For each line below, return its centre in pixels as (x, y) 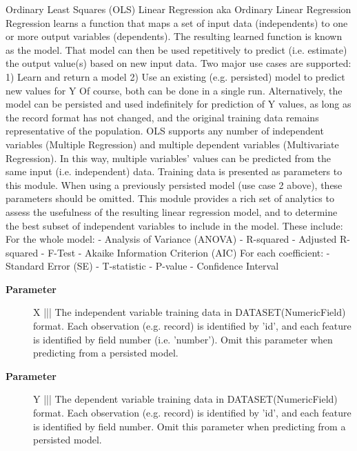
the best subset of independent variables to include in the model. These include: (174, 225)
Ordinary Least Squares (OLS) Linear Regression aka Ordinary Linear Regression (178, 9)
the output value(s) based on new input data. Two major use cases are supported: (178, 63)
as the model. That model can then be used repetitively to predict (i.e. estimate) (176, 49)
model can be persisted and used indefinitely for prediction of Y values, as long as (178, 104)
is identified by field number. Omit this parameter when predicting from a (190, 426)
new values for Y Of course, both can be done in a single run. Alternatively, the (174, 90)
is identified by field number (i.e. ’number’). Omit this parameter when (183, 339)
